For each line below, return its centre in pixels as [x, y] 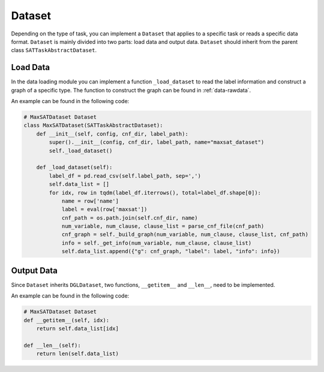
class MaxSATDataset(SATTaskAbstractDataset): [93, 125]
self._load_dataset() [81, 151]
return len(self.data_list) [78, 354]
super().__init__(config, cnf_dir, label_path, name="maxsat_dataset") [157, 142]
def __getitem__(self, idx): [67, 320]
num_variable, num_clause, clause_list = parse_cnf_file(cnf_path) [163, 226]
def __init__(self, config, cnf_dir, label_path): [112, 134]
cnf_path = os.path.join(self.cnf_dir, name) [130, 218]
